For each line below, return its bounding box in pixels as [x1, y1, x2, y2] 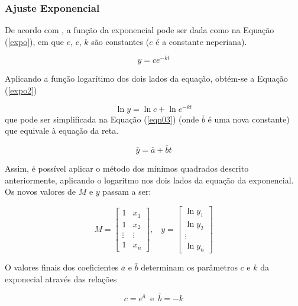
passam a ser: [102, 185, 151, 198]
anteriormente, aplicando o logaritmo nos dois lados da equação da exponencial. [5, 173, 294, 186]
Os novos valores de [5, 185, 76, 198]
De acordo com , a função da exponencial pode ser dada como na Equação [5, 24, 274, 36]
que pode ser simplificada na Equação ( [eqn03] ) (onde [5, 112, 199, 125]
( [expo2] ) [5, 84, 37, 96]
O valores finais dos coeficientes [5, 261, 119, 273]
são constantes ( [91, 35, 150, 47]
